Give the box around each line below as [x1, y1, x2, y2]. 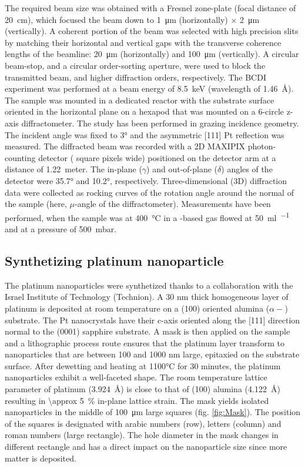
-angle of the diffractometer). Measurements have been [75, 198, 271, 210]
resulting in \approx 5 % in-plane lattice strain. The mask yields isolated [5, 394, 269, 406]
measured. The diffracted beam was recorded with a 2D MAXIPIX [5, 140, 245, 152]
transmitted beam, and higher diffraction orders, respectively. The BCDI [5, 71, 266, 83]
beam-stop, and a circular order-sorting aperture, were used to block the [5, 59, 266, 71]
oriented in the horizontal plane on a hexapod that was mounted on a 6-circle [5, 105, 284, 118]
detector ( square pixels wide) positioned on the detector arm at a [38, 151, 276, 163]
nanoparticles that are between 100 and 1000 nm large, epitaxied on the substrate [5, 348, 300, 360]
